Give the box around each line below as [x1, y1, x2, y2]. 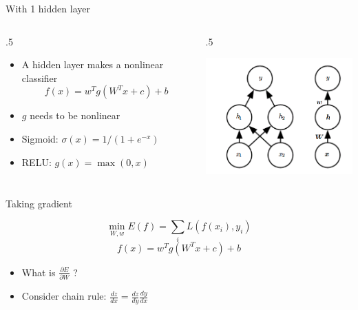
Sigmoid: [21, 131, 59, 145]
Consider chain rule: [21, 289, 107, 303]
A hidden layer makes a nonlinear [21, 57, 164, 72]
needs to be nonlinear [30, 108, 120, 123]
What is [21, 265, 56, 279]
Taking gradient [6, 196, 72, 210]
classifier [21, 70, 58, 85]
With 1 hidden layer [6, 1, 90, 15]
